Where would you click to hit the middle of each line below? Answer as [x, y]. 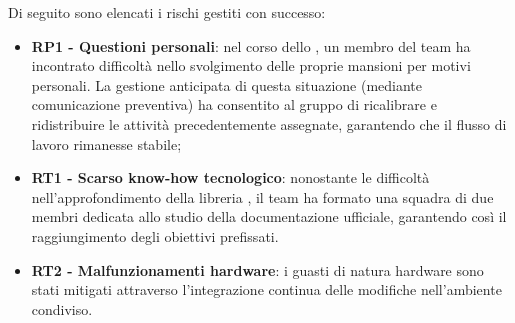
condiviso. [62, 308]
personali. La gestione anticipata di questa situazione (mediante [227, 84]
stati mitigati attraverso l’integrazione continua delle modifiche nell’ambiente [266, 289]
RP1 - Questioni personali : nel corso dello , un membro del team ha [251, 45]
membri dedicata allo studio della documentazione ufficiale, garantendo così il [269, 216]
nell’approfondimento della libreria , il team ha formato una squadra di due [262, 196]
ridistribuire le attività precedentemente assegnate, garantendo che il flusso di [269, 123]
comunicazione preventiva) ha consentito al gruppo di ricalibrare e [234, 104]
